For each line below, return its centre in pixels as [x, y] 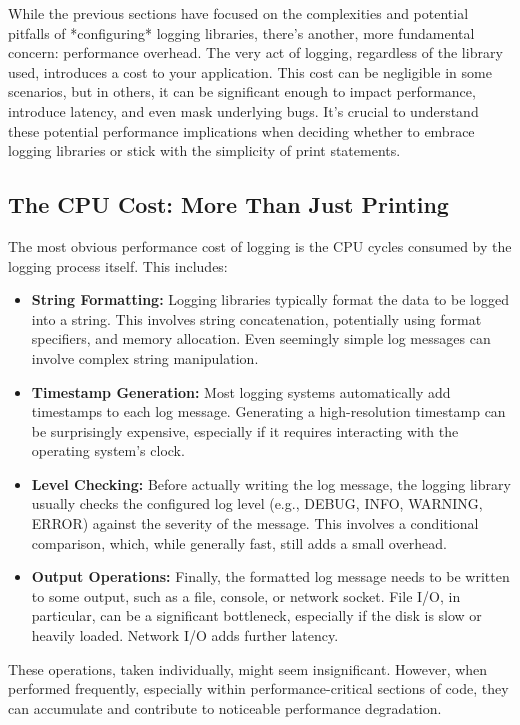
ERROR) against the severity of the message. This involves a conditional [255, 523]
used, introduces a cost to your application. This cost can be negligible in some [250, 71]
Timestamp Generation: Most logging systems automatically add [241, 391]
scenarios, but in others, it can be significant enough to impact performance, [242, 91]
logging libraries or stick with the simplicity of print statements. [204, 150]
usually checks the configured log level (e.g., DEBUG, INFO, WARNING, [257, 503]
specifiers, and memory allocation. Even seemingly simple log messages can [261, 338]
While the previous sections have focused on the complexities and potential [238, 13]
